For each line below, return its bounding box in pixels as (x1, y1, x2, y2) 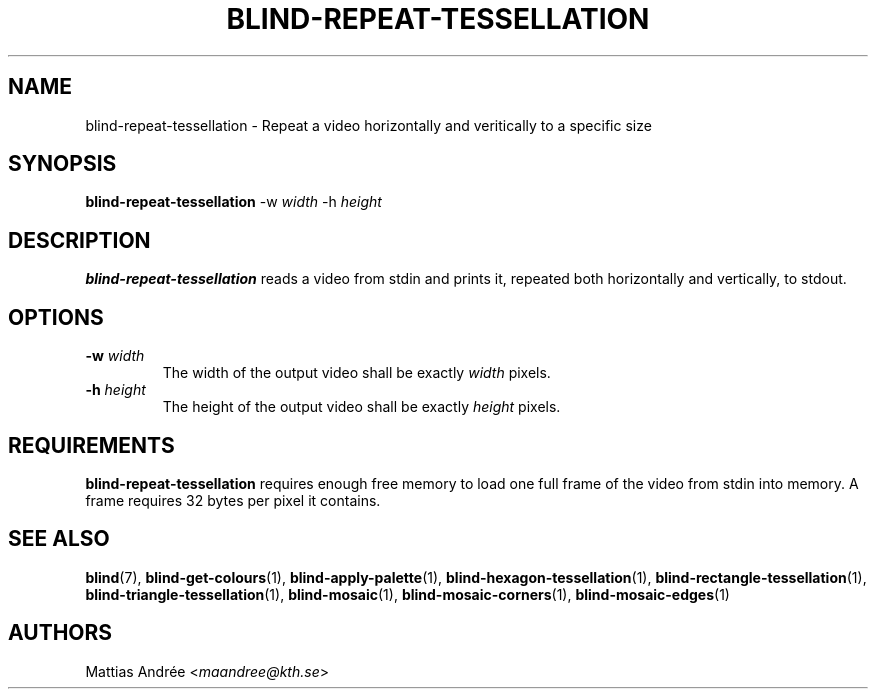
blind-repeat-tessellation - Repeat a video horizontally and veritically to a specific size (85, 116, 652, 134)
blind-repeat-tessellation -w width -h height (85, 193, 382, 211)
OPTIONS (8, 304, 104, 330)
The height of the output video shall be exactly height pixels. (162, 398, 561, 416)
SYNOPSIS (8, 151, 117, 177)
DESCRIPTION (8, 227, 151, 253)
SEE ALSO (8, 526, 110, 552)
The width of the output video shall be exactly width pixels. (162, 364, 551, 382)
